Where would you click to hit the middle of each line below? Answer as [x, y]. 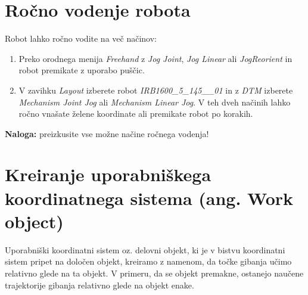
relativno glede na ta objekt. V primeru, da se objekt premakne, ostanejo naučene [154, 273]
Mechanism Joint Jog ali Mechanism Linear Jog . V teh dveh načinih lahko [155, 102]
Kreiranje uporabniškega [108, 174]
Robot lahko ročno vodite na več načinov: [81, 38]
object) [34, 221]
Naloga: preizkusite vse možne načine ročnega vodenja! [107, 133]
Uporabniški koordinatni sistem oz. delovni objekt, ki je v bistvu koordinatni [145, 249]
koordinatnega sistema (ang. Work [149, 198]
